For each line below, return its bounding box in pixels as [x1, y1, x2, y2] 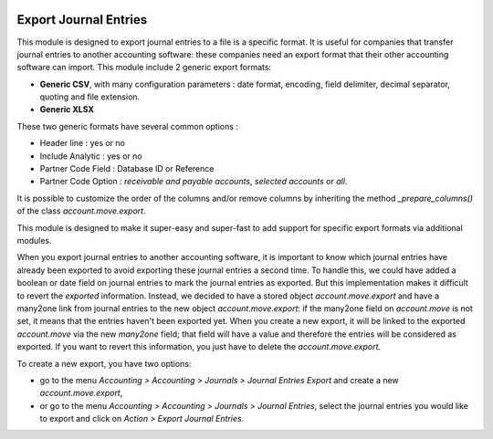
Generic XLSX [39, 104, 95, 115]
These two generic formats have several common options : [16, 120, 239, 131]
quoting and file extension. [39, 91, 141, 102]
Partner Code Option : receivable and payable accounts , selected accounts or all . [39, 176, 348, 187]
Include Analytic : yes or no [39, 151, 142, 162]
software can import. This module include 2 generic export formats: [16, 62, 272, 73]
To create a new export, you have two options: [16, 358, 192, 369]
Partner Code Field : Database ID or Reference [39, 163, 215, 174]
